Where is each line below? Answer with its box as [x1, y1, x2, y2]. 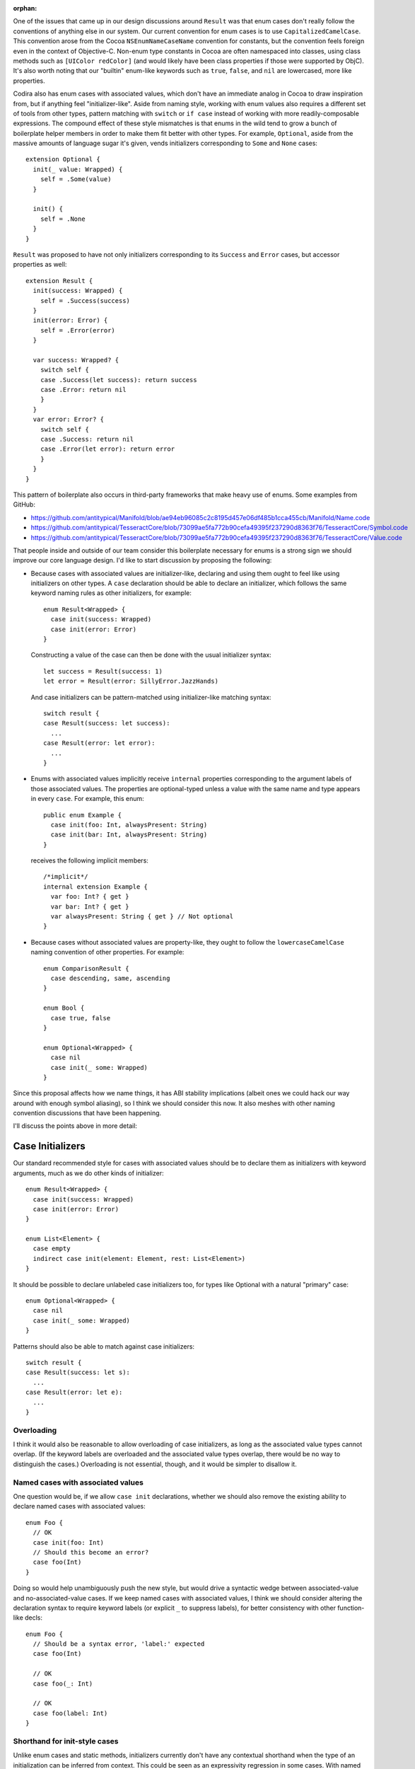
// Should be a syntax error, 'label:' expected [33, 1640, 205, 1648]
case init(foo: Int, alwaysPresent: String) [50, 821, 208, 829]
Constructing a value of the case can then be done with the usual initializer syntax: [30, 651, 271, 659]
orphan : [13, 4, 37, 12]
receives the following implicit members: [30, 856, 148, 865]
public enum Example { [43, 811, 122, 819]
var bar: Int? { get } [50, 902, 129, 911]
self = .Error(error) [40, 326, 116, 334]
